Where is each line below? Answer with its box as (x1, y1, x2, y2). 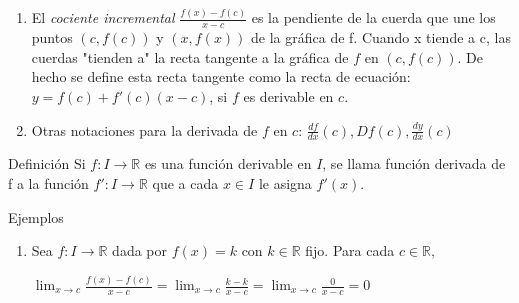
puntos (31, 27, 73, 48)
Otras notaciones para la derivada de (31, 119, 258, 140)
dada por (112, 240, 167, 261)
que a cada (152, 172, 219, 193)
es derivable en (243, 85, 334, 106)
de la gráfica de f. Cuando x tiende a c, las (251, 27, 511, 48)
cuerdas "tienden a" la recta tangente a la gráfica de (31, 46, 349, 67)
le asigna (258, 172, 312, 193)
